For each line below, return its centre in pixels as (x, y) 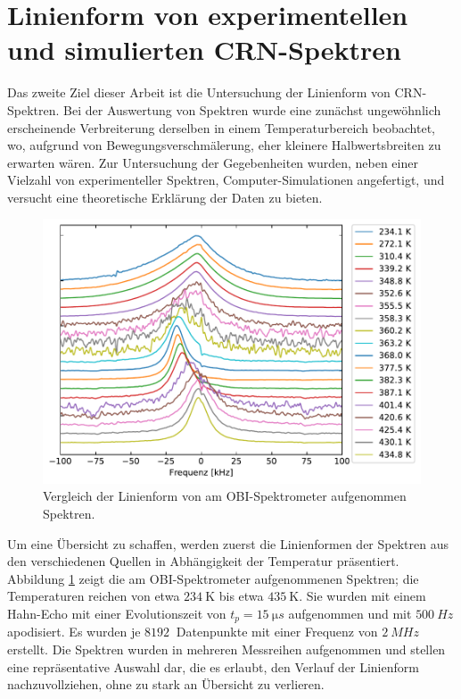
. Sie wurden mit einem (362, 596)
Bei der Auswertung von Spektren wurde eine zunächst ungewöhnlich (252, 109)
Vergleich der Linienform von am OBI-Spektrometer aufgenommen (225, 496)
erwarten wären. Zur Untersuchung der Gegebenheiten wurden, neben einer (213, 162)
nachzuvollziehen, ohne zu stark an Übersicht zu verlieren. (166, 684)
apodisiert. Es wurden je (74, 632)
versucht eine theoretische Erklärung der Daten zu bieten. (165, 197)
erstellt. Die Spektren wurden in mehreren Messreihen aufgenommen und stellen (226, 649)
